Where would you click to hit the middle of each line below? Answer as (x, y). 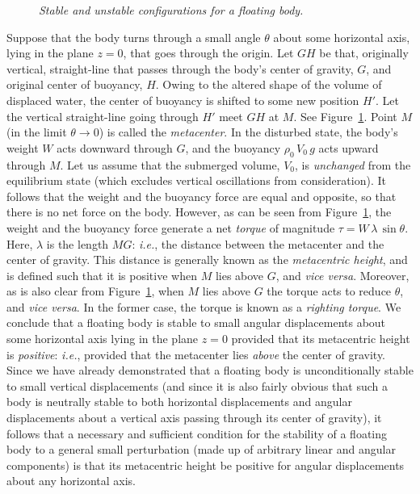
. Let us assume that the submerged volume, (170, 164)
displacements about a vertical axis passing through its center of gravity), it (194, 418)
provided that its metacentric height (321, 339)
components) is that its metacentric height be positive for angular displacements (206, 465)
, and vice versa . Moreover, (342, 275)
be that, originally (364, 53)
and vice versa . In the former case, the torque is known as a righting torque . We (204, 306)
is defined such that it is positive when (102, 275)
